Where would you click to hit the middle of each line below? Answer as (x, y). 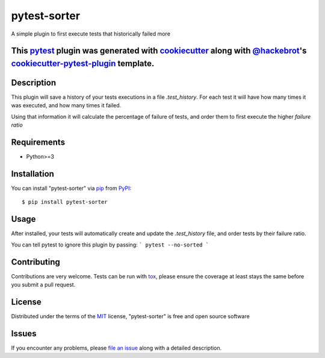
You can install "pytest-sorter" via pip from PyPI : (71, 188)
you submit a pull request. (43, 285)
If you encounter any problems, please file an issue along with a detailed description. (116, 348)
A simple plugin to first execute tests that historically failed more (91, 34)
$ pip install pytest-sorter (65, 202)
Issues (24, 334)
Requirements (38, 143)
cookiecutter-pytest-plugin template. (83, 63)
